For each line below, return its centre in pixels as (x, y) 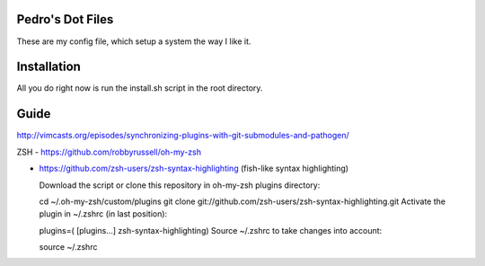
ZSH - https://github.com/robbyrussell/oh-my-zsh (109, 152)
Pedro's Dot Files (65, 19)
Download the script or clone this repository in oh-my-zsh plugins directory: (180, 185)
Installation (48, 67)
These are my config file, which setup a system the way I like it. (134, 41)
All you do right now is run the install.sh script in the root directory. (140, 88)
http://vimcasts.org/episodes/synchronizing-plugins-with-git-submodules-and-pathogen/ (183, 136)
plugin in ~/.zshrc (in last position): (103, 214)
